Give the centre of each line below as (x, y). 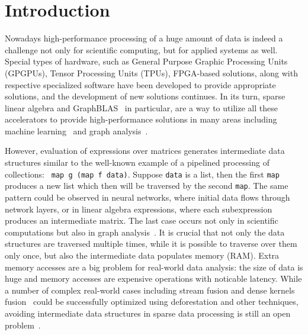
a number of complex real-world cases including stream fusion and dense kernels (150, 290)
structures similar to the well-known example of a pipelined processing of (137, 162)
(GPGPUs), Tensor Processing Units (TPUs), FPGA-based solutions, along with (151, 73)
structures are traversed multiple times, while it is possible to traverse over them (151, 244)
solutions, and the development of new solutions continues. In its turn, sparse (145, 96)
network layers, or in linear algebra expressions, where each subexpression (139, 209)
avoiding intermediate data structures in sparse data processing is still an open (148, 313)
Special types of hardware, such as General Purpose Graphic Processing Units (146, 61)
